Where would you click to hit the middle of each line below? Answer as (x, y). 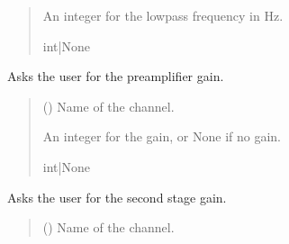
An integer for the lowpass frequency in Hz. (163, 15)
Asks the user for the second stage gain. (117, 197)
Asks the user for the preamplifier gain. (116, 76)
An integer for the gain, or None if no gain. (162, 136)
